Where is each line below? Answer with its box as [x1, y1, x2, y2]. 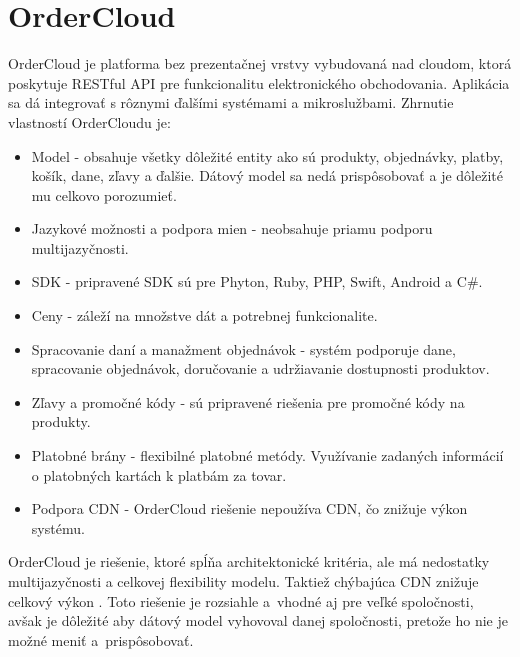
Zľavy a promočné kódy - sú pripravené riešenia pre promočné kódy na [31, 391, 465, 412]
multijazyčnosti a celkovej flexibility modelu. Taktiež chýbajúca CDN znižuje [8, 571, 479, 591]
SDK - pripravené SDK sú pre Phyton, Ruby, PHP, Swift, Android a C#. [31, 271, 483, 292]
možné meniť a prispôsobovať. [8, 629, 194, 650]
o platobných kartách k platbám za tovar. [31, 464, 287, 485]
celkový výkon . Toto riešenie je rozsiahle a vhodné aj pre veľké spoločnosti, [8, 590, 474, 611]
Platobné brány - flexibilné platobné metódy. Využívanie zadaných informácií [31, 445, 504, 466]
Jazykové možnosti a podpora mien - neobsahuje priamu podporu [31, 218, 433, 239]
